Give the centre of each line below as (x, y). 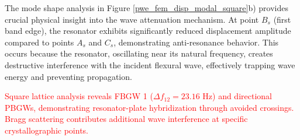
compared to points (39, 42)
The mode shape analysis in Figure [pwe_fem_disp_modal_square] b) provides (146, 8)
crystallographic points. (46, 130)
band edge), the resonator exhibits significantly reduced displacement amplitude (148, 31)
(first (282, 19)
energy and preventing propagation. (68, 76)
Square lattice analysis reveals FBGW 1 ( (79, 96)
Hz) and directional (237, 96)
